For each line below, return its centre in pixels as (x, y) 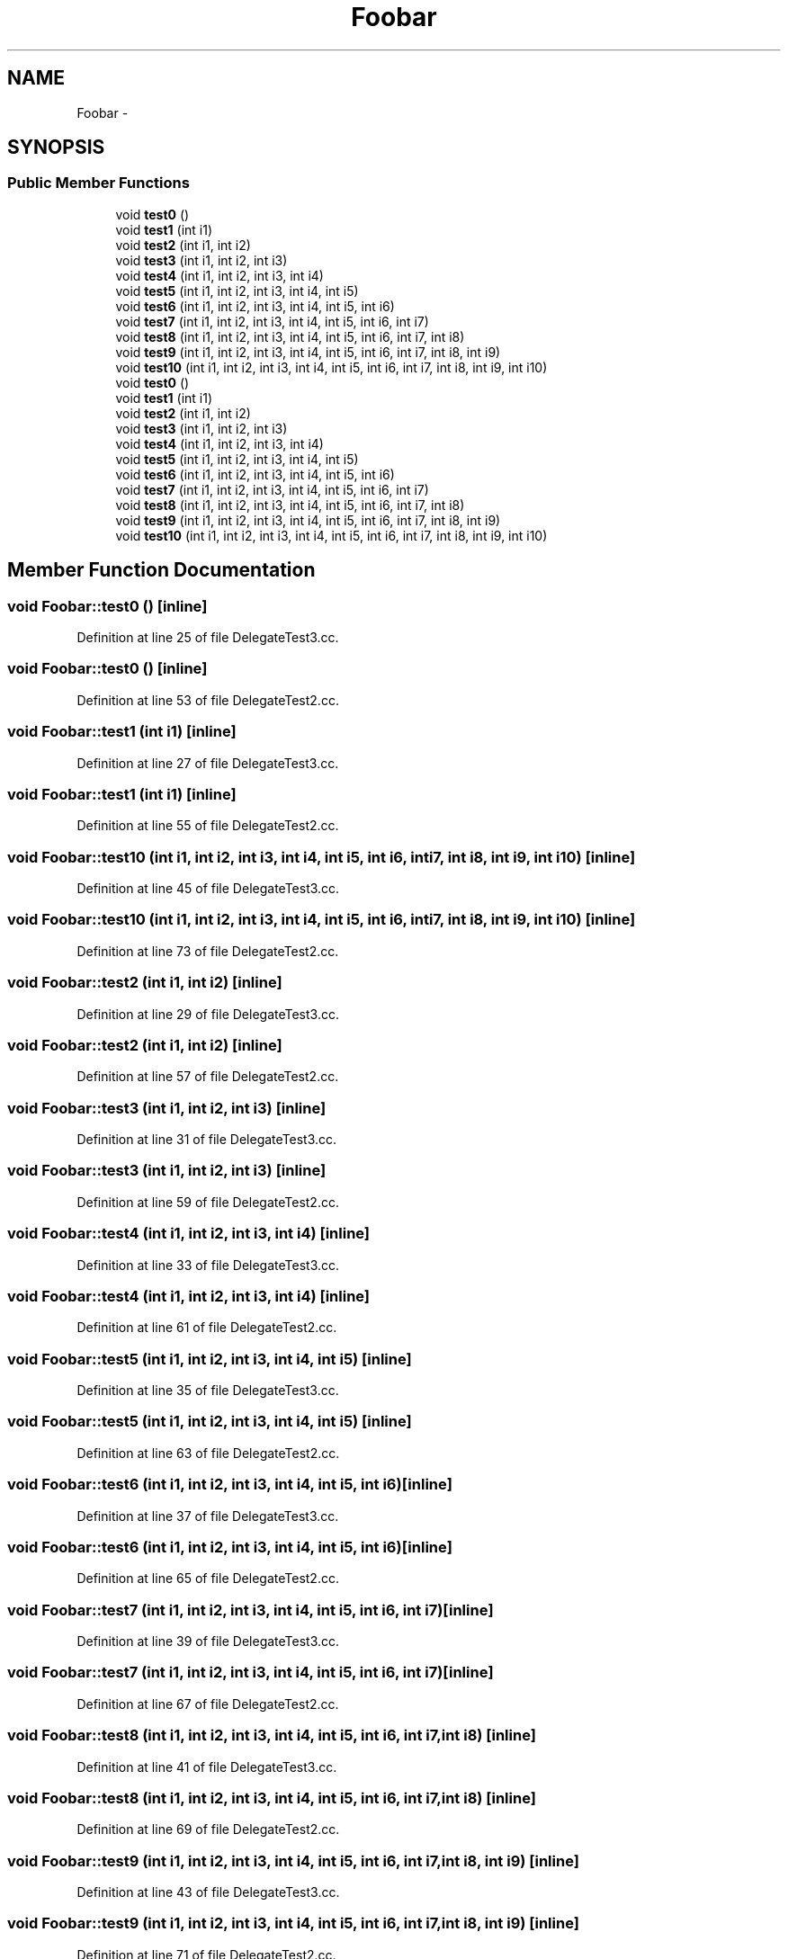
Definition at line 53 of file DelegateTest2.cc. (208, 700)
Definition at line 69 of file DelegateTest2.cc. (208, 1829)
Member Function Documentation (161, 570)
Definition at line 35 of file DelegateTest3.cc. (208, 1391)
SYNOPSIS (56, 148)
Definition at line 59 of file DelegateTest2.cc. (208, 1202)
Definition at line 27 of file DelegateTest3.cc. (208, 763)
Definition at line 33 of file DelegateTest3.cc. (208, 1265)
